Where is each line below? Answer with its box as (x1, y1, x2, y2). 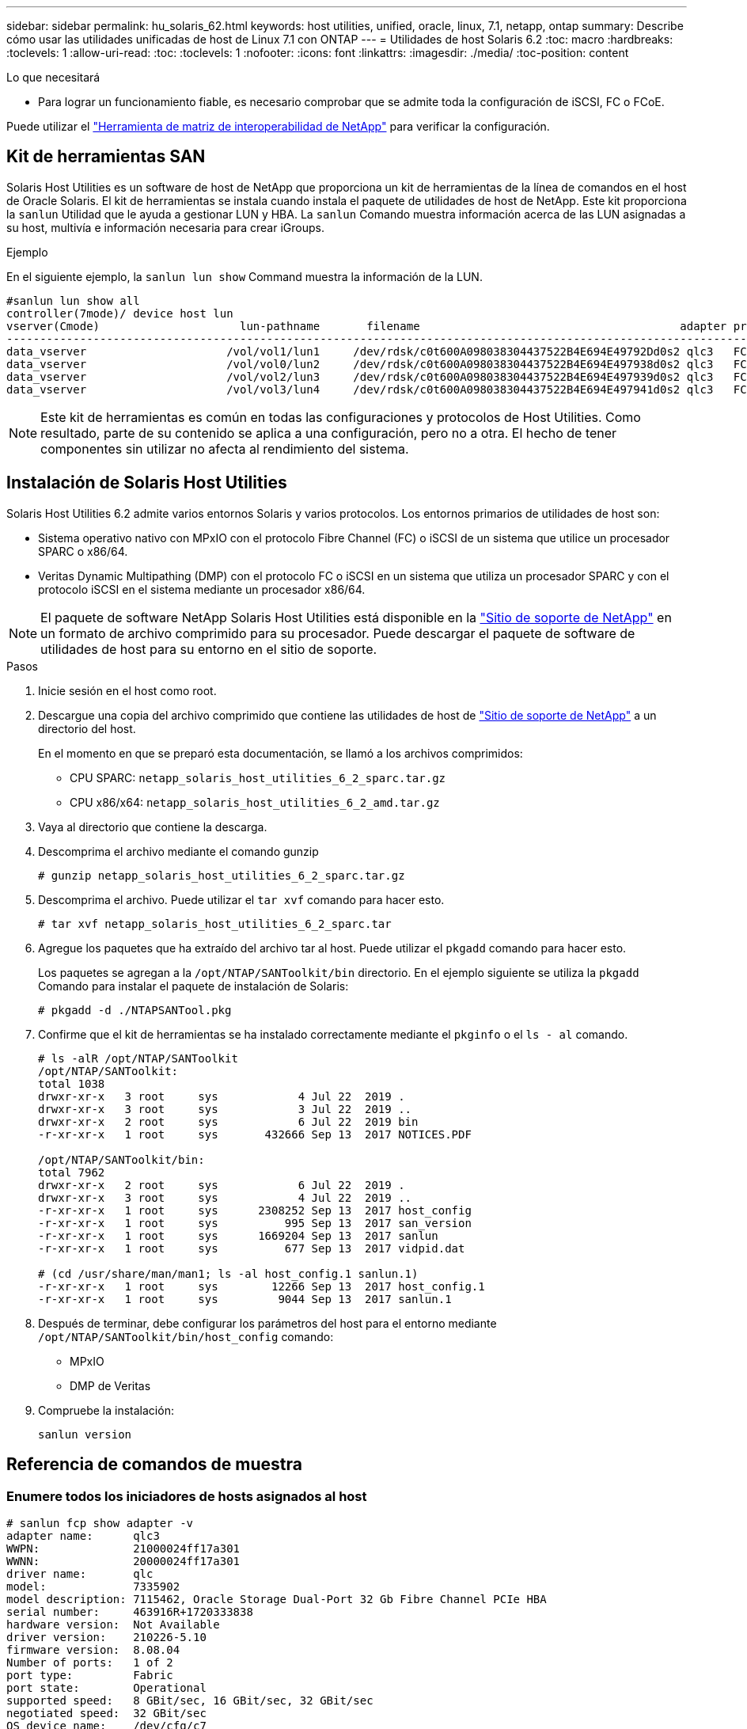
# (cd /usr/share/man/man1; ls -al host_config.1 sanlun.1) (38, 1267, 419, 1280)
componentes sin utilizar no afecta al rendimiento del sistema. (40, 440, 409, 457)
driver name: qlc (6, 1567, 154, 1580)
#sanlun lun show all (6, 294, 140, 307)
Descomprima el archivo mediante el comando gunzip (38, 844, 319, 858)
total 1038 (38, 1077, 105, 1090)
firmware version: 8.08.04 (6, 1643, 180, 1656)
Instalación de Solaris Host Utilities (6, 473, 287, 493)
